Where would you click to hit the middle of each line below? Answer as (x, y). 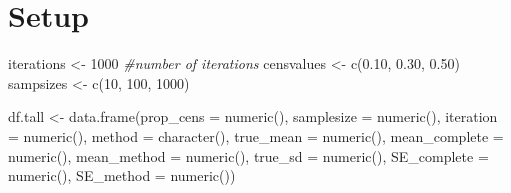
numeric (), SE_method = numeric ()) (122, 175)
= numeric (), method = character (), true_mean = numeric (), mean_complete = (256, 135)
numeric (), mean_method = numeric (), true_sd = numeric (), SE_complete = (248, 155)
